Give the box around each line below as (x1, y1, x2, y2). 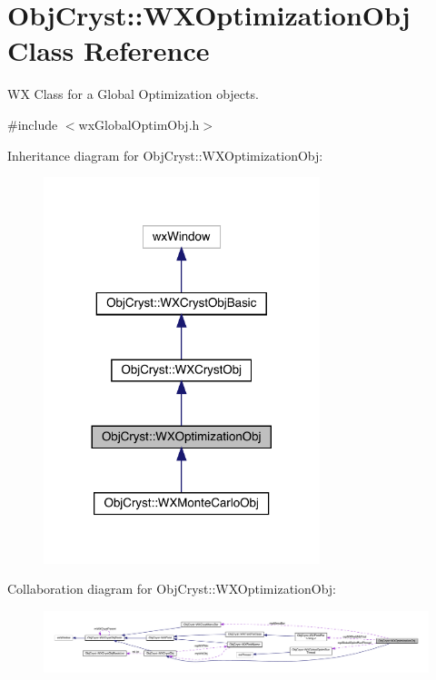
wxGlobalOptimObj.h (78, 114, 200, 133)
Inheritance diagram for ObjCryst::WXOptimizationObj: (7, 145, 323, 164)
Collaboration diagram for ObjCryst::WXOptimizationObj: (7, 579, 336, 598)
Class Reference (7, 32, 210, 69)
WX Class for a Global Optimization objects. (7, 84, 259, 103)
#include (7, 114, 58, 133)
